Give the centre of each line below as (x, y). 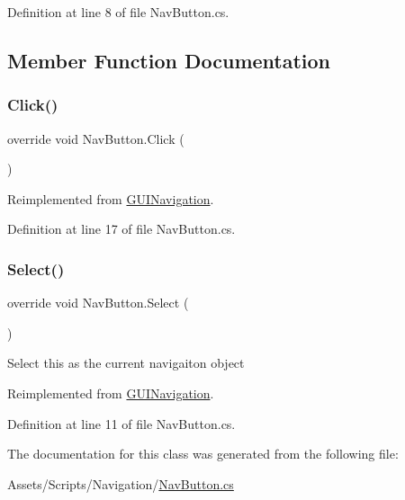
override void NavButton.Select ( (98, 303)
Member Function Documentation (169, 60)
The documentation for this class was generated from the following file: (203, 454)
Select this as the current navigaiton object (126, 363)
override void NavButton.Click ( (96, 138)
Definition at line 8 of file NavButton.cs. (118, 12)
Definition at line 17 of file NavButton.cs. (121, 229)
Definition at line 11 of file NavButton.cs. (121, 423)
